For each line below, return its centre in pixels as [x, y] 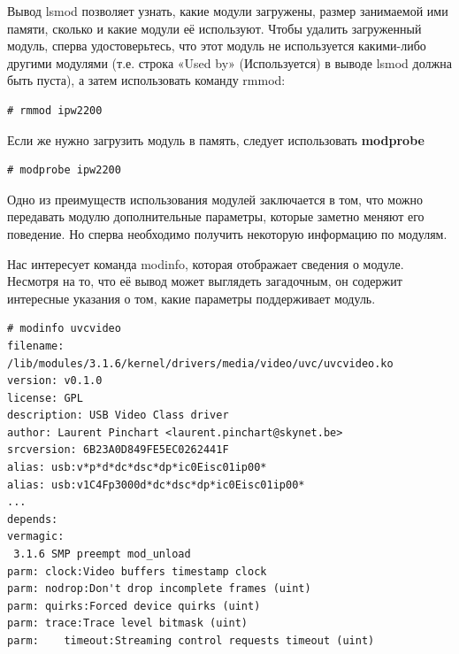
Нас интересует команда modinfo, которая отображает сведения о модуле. [206, 263]
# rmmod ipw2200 [55, 110]
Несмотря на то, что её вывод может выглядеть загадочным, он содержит [205, 281]
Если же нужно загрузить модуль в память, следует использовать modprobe [216, 139]
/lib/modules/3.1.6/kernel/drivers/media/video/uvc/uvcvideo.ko [200, 363]
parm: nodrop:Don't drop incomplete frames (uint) [159, 589]
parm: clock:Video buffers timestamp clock [137, 571]
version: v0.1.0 [55, 381]
